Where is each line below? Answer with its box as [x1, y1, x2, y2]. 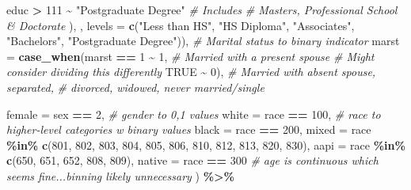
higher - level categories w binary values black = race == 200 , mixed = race [6, 121, 371, 138]
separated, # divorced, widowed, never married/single [6, 78, 264, 95]
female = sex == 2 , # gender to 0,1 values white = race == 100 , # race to [6, 105, 381, 122]
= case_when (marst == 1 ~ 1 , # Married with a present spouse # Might [6, 47, 375, 64]
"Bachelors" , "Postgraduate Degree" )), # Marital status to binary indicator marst [6, 32, 400, 49]
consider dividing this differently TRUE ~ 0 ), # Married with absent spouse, [6, 63, 376, 80]
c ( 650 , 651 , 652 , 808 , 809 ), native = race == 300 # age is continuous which [6, 152, 379, 169]
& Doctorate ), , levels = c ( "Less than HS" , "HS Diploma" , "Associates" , [6, 17, 355, 33]
